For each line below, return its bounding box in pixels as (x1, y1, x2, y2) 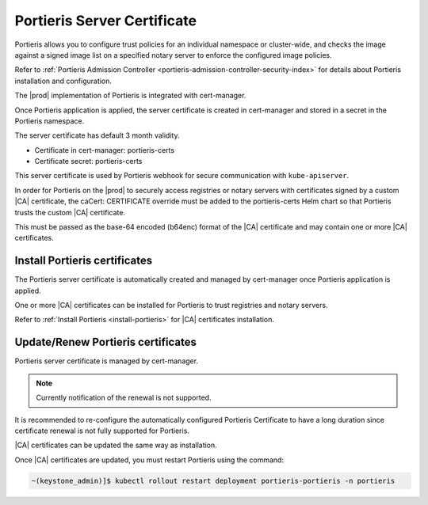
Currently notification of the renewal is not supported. (36, 393, 212, 403)
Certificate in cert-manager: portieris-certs (34, 145, 174, 154)
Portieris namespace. (14, 116, 85, 126)
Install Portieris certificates (14, 254, 153, 268)
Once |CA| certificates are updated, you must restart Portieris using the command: (14, 455, 285, 465)
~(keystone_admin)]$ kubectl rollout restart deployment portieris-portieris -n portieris (31, 476, 396, 485)
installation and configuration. (14, 76, 113, 85)
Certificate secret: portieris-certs (34, 157, 143, 166)
